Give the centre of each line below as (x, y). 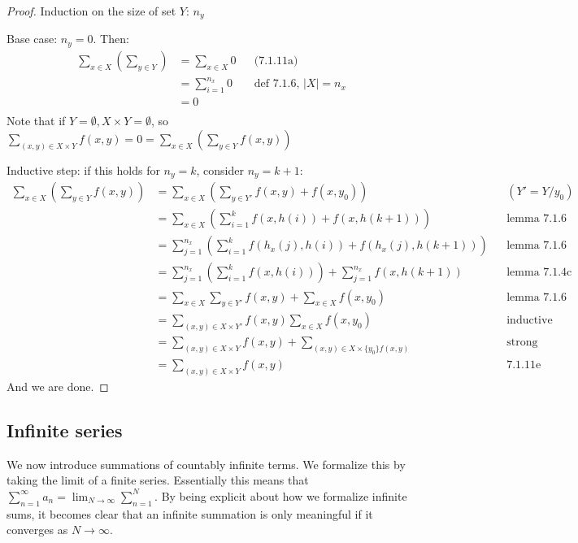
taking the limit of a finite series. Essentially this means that (158, 480)
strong (522, 343)
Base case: (32, 39)
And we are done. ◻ (58, 386)
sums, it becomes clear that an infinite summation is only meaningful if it (190, 513)
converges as (37, 530)
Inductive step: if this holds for (83, 169)
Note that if (36, 121)
